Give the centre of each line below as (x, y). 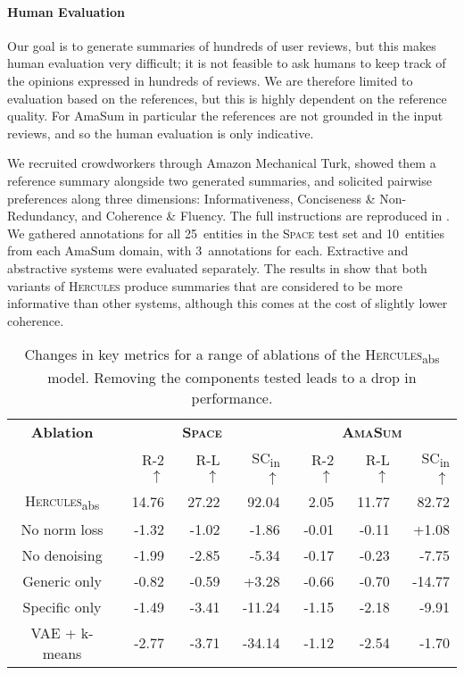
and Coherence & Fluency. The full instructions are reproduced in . (265, 216)
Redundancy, (42, 216)
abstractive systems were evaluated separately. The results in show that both (217, 267)
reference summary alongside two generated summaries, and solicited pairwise (220, 180)
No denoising (62, 554)
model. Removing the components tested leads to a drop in (232, 378)
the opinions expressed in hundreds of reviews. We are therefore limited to (210, 80)
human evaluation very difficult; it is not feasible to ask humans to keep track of (227, 63)
